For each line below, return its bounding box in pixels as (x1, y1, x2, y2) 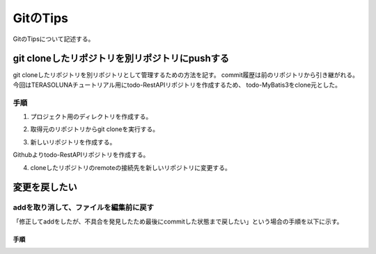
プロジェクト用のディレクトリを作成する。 (30, 112, 152, 121)
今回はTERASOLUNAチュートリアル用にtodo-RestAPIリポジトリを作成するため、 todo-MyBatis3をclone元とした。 (13, 81, 341, 89)
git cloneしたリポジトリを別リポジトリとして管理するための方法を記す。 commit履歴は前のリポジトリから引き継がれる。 (13, 71, 359, 79)
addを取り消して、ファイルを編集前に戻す (13, 203, 155, 212)
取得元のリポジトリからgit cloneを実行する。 (30, 125, 159, 133)
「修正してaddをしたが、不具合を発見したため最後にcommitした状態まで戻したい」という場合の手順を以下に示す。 (13, 217, 343, 226)
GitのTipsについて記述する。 (13, 35, 95, 43)
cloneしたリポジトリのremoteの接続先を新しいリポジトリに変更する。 (30, 163, 231, 171)
